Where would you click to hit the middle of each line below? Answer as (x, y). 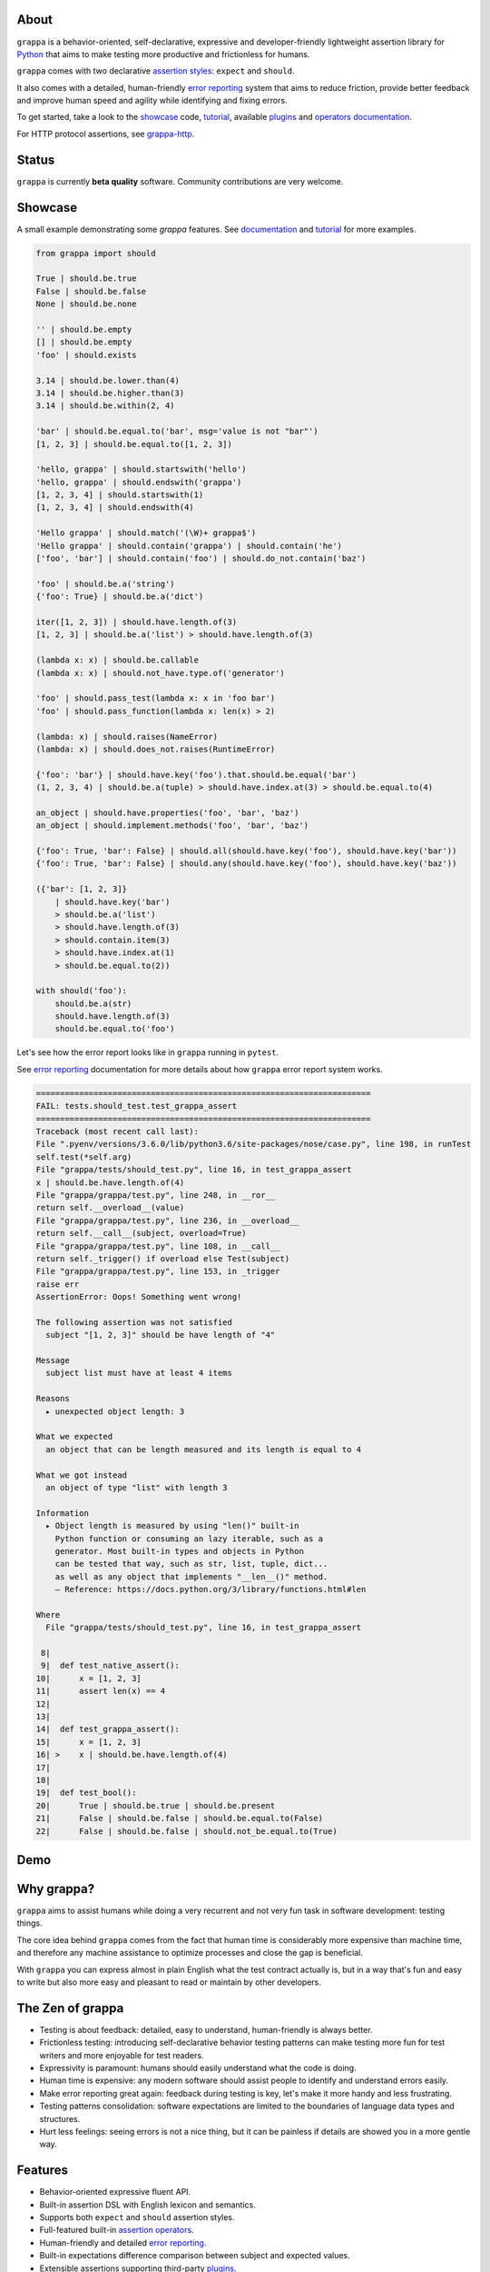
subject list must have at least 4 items (139, 1373)
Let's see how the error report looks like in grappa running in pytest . (148, 1052)
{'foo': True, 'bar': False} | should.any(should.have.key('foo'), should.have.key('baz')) (246, 864)
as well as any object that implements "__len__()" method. (191, 1576)
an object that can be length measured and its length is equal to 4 (204, 1449)
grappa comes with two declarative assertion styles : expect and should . (156, 71)
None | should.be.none (86, 304)
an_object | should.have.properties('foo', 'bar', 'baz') (167, 812)
